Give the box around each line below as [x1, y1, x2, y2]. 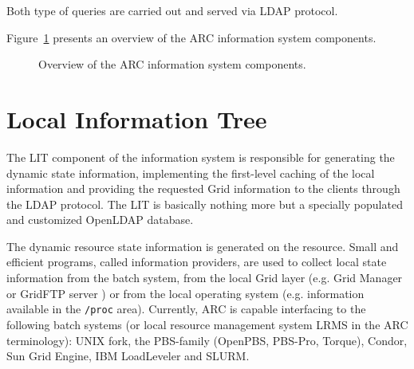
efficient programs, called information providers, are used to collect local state [6, 253, 387, 270]
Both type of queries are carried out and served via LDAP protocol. [6, 2, 338, 18]
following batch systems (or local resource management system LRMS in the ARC [6, 316, 408, 332]
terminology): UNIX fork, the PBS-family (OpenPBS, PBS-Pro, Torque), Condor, [6, 332, 408, 348]
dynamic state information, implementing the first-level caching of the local [6, 164, 375, 181]
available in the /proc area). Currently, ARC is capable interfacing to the [6, 300, 366, 317]
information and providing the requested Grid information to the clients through [6, 180, 400, 197]
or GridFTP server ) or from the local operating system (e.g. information [6, 285, 365, 301]
